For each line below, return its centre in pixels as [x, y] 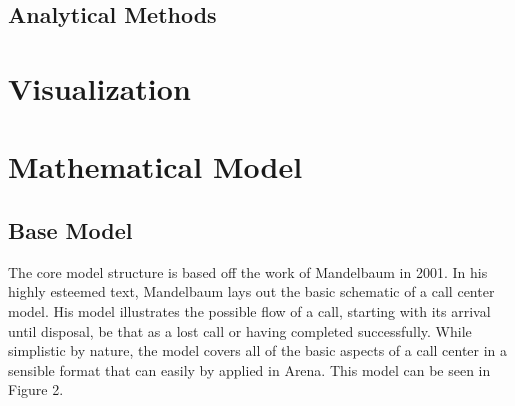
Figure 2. [36, 389]
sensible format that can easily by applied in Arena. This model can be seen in [249, 369]
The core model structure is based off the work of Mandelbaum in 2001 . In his [248, 271]
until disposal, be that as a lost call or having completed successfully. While [240, 330]
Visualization [99, 87]
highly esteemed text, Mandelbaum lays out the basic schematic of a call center [251, 291]
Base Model [70, 229]
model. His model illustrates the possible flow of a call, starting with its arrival [249, 310]
